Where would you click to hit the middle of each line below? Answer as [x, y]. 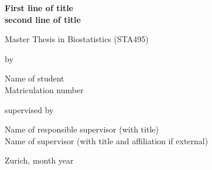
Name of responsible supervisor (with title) [82, 129]
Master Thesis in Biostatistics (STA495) [77, 39]
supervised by [29, 109]
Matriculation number [44, 89]
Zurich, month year [39, 160]
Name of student [35, 78]
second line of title [43, 19]
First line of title [39, 8]
